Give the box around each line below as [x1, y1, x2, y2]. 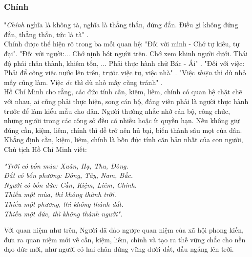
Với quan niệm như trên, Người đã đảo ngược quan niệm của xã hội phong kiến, [4, 225, 244, 235]
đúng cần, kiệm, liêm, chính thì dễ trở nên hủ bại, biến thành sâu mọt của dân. [4, 125, 242, 135]
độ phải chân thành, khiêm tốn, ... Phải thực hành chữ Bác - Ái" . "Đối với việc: [4, 58, 245, 68]
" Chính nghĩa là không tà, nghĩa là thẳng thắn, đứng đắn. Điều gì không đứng [4, 20, 238, 30]
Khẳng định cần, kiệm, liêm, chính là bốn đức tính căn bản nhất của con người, [4, 134, 243, 145]
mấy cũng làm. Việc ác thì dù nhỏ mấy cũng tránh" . [4, 77, 163, 87]
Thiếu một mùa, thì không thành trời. [4, 189, 116, 199]
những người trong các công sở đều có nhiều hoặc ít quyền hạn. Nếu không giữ [4, 115, 240, 126]
